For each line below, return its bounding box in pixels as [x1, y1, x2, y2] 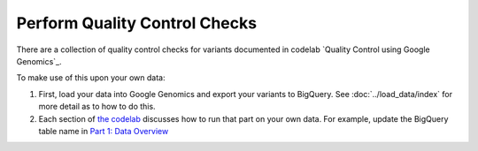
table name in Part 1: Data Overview [38, 125, 169, 136]
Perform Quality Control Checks [16, 13, 257, 33]
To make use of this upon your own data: [16, 72, 166, 83]
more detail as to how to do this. [38, 102, 156, 112]
